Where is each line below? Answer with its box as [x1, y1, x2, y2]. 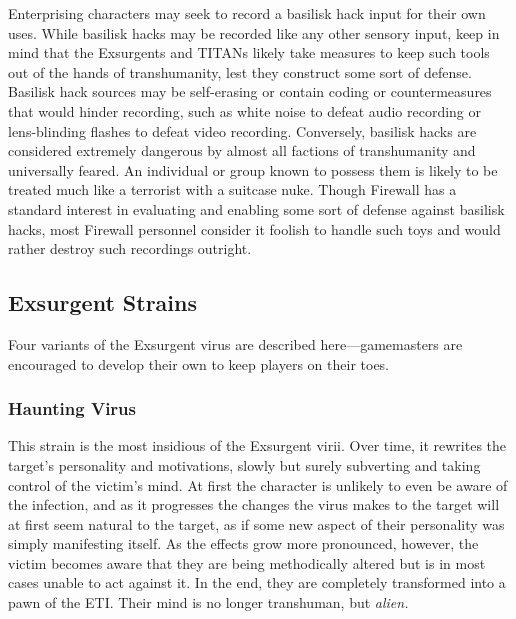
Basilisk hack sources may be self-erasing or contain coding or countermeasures [8, 81, 492, 102]
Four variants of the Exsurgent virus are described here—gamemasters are [8, 333, 463, 354]
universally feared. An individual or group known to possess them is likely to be [8, 159, 498, 180]
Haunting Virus [8, 396, 136, 421]
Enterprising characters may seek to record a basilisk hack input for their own [8, 3, 486, 23]
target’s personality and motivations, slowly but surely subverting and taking [8, 454, 481, 475]
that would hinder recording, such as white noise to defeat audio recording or [8, 100, 481, 121]
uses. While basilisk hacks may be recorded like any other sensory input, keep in [8, 22, 500, 43]
